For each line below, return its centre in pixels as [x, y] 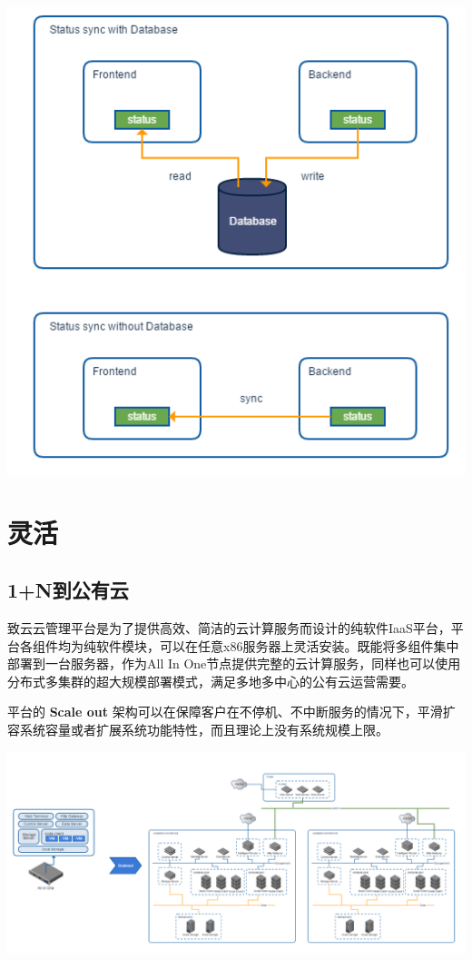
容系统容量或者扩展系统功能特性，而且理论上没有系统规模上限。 [198, 730]
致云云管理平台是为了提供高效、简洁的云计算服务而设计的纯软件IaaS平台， [229, 628]
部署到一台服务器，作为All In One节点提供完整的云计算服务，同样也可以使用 [234, 663]
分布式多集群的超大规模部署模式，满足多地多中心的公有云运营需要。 [211, 681]
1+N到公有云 [68, 590]
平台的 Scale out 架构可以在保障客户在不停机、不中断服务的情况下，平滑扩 [231, 712]
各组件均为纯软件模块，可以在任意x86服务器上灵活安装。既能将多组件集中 [239, 645]
